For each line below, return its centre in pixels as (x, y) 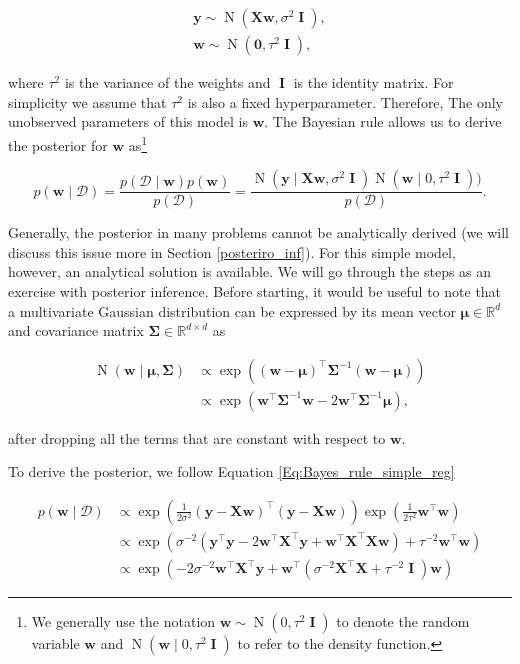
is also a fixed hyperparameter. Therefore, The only (345, 101)
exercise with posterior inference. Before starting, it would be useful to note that (255, 290)
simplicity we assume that (87, 101)
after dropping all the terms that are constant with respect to (197, 437)
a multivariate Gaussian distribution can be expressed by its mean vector (232, 310)
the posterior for (58, 144)
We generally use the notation (123, 621)
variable (55, 643)
